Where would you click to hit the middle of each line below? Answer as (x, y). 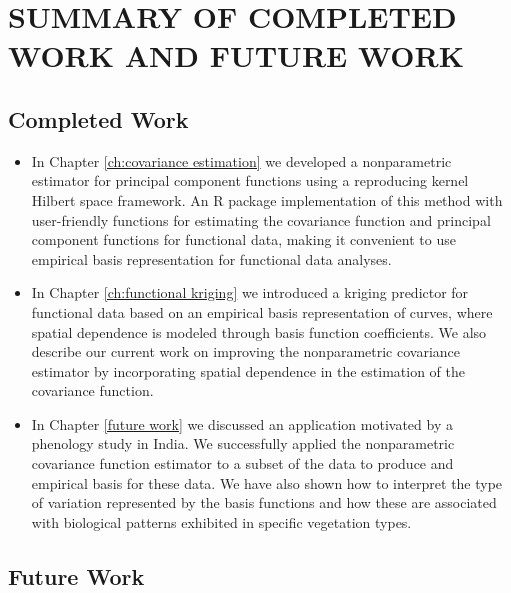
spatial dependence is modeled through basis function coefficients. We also (259, 331)
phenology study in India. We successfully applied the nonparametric (243, 443)
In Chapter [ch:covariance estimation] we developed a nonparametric (241, 160)
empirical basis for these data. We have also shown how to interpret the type (267, 482)
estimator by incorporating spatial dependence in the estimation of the (248, 370)
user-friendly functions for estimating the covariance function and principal (261, 219)
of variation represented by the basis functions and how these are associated (264, 502)
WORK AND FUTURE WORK (236, 55)
